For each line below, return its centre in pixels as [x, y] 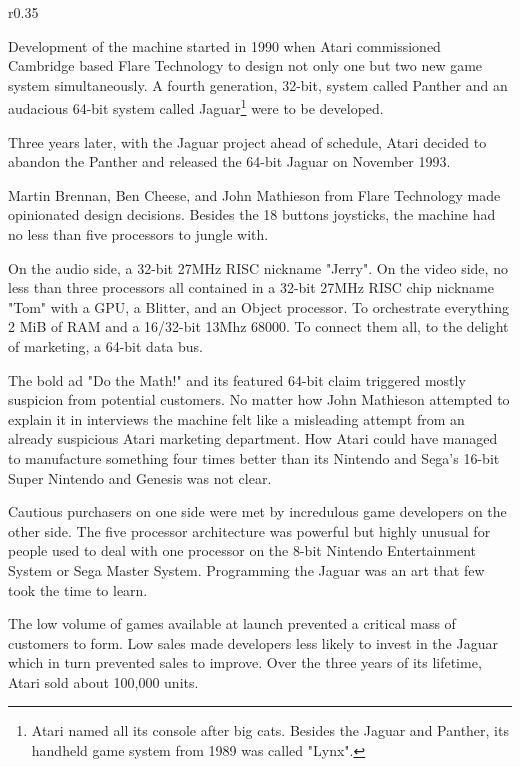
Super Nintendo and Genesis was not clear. [140, 477]
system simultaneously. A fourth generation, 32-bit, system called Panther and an [258, 84]
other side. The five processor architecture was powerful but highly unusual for [249, 530]
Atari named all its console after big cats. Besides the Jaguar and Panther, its [270, 730]
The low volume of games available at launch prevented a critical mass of [232, 623]
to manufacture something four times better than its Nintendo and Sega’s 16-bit [254, 457]
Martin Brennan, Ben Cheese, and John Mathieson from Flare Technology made [254, 194]
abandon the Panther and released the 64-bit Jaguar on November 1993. [229, 161]
